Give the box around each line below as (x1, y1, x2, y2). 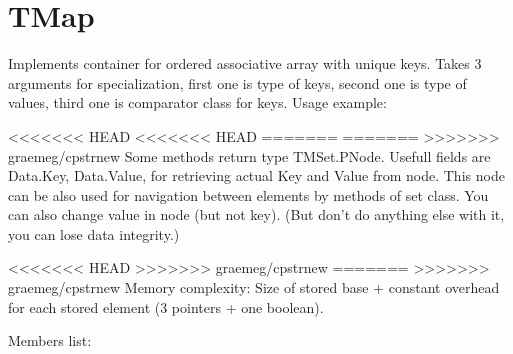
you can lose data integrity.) (8, 223, 180, 244)
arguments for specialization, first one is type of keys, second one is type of (8, 72, 467, 93)
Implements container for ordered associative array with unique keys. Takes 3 (8, 53, 482, 74)
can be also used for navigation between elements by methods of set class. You (8, 184, 489, 205)
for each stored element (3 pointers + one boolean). (8, 296, 324, 317)
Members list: (8, 330, 92, 351)
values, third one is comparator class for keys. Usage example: (8, 92, 387, 113)
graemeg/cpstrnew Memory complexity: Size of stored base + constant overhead (8, 277, 500, 298)
